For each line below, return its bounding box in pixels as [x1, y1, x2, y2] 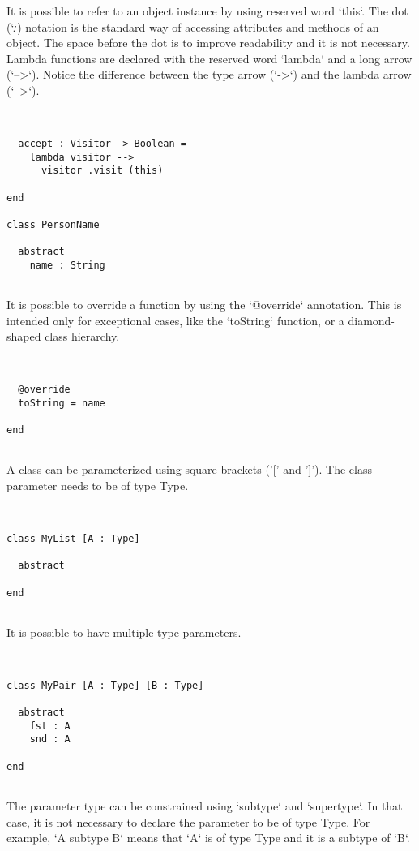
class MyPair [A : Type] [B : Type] [6, 679, 204, 691]
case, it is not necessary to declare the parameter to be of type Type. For [6, 813, 370, 830]
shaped [6, 328, 41, 345]
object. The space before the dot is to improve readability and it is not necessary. [6, 34, 410, 51]
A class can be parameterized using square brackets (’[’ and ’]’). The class [6, 461, 372, 478]
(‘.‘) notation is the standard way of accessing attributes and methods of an [6, 18, 379, 35]
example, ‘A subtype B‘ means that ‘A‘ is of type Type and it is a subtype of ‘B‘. [6, 829, 410, 846]
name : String [29, 259, 105, 271]
